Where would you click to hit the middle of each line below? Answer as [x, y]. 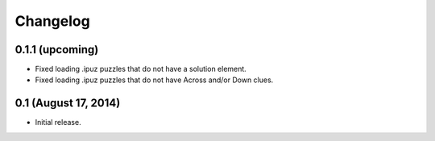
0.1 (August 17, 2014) [68, 104]
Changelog [52, 21]
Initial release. [58, 122]
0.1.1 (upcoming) [57, 50]
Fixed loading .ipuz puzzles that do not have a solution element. [141, 69]
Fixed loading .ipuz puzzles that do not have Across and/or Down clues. [154, 80]
